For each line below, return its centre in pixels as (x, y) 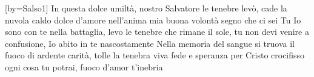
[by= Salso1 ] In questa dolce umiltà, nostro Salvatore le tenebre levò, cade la (146, 8)
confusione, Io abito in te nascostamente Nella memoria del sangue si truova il (150, 43)
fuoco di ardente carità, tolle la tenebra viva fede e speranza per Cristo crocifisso (155, 55)
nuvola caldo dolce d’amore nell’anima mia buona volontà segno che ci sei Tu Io (153, 20)
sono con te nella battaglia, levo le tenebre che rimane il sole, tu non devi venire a (157, 32)
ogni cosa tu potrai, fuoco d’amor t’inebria (84, 66)
